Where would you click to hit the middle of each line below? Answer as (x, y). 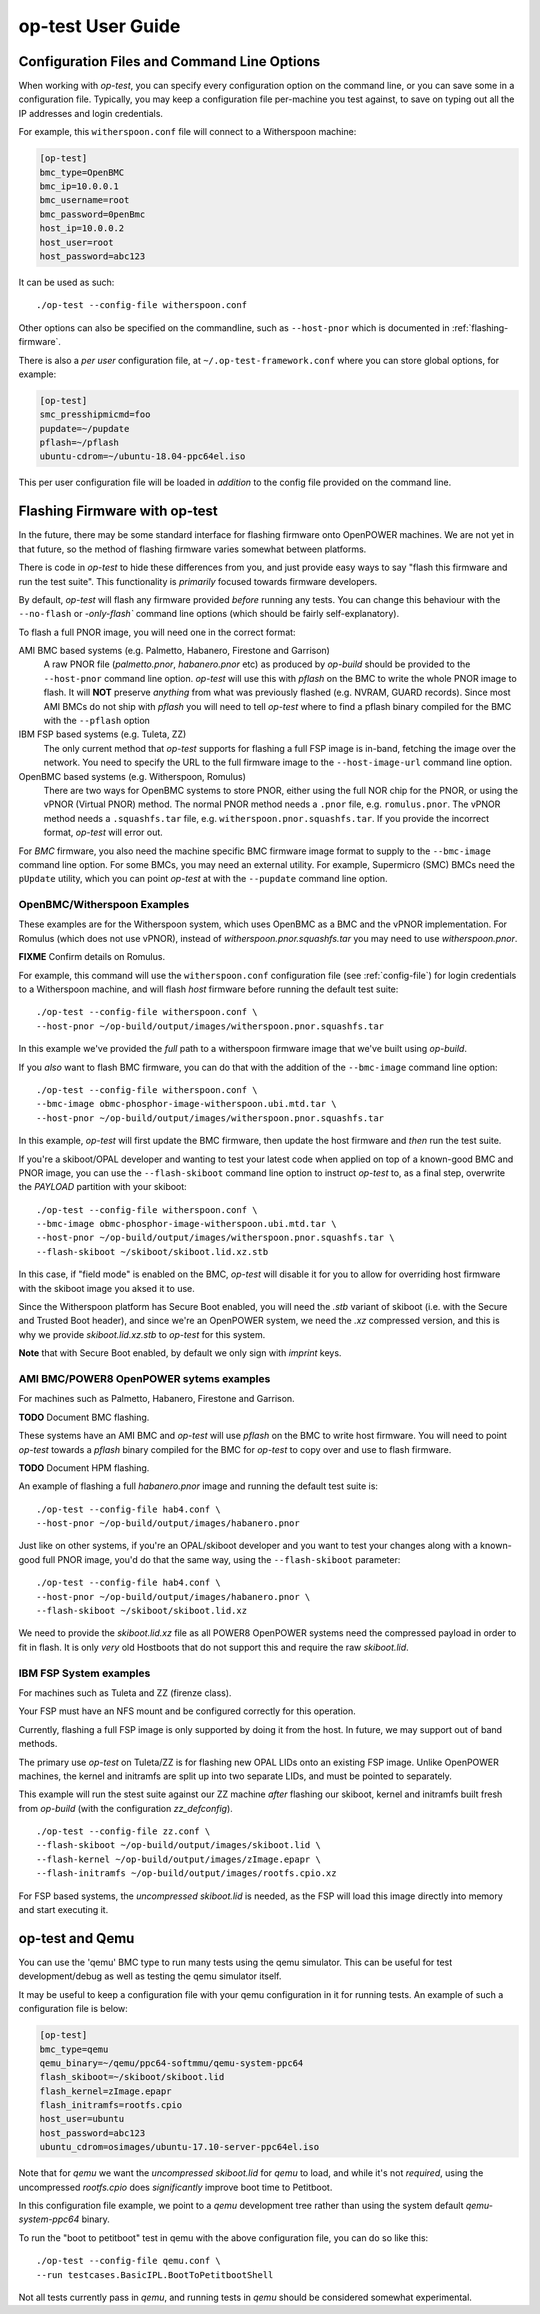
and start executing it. (63, 1910)
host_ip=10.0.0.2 (82, 228)
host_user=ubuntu (82, 2119)
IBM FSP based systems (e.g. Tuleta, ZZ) (102, 734)
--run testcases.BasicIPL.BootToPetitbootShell (155, 2274)
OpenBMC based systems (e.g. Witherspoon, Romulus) (132, 776)
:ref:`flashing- (480, 327)
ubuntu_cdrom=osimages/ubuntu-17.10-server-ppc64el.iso (179, 2147)
